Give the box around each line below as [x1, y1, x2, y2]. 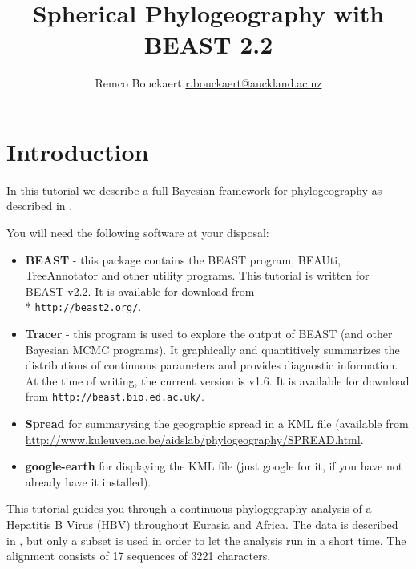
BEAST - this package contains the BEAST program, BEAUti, [25, 251, 341, 268]
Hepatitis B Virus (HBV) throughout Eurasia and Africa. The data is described [6, 516, 398, 533]
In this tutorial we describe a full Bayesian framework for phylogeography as [6, 181, 382, 198]
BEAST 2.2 [143, 28, 273, 61]
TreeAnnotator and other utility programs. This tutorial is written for [25, 267, 370, 284]
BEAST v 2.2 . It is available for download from [25, 282, 255, 299]
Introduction [6, 135, 149, 167]
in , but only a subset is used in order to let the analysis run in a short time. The [6, 531, 406, 548]
